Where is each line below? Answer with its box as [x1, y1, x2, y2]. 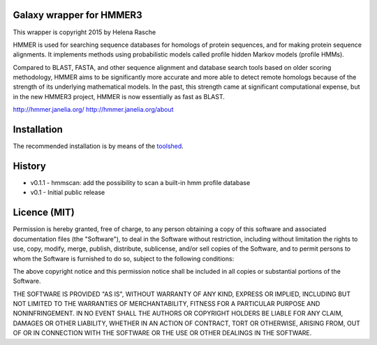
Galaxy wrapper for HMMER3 [13, 9, 142, 21]
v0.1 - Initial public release [30, 189, 105, 197]
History [13, 160, 47, 172]
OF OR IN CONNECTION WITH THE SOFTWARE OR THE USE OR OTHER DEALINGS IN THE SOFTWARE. [13, 329, 312, 337]
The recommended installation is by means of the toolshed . [13, 142, 184, 150]
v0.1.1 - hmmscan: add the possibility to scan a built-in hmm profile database [30, 179, 251, 187]
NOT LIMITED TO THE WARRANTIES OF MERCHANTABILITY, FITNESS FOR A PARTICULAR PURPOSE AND [13, 300, 320, 308]
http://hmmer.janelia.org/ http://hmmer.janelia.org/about [13, 105, 174, 114]
